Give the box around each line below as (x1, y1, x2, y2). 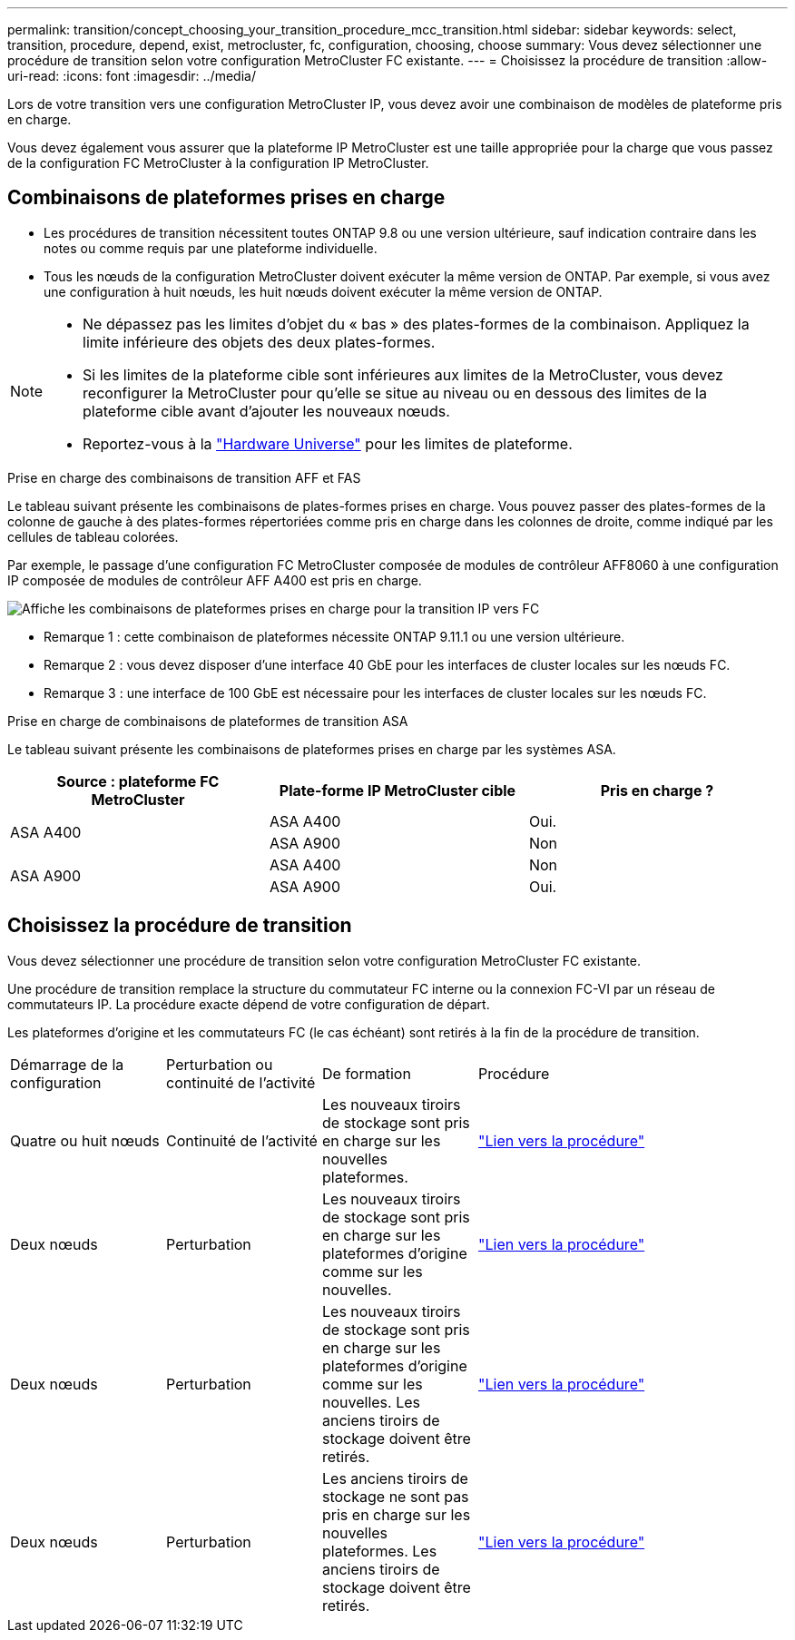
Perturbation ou (166, 1055, 273, 1074)
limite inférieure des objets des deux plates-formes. (83, 332, 436, 351)
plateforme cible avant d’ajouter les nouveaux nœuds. (83, 401, 450, 420)
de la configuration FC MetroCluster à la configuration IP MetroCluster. (7, 155, 429, 171)
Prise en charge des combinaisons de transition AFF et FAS (7, 469, 361, 486)
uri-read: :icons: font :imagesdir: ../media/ (7, 68, 256, 83)
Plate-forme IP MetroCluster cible (279, 781, 516, 800)
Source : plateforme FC (56, 771, 220, 791)
